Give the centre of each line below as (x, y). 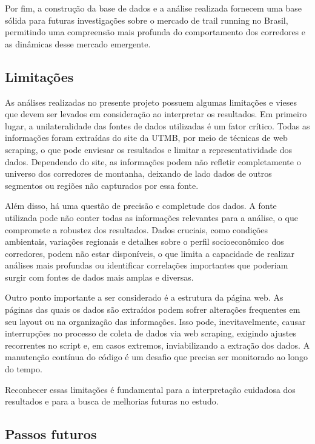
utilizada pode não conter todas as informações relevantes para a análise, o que (151, 217)
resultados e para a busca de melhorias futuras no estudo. (112, 401)
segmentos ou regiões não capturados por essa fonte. (102, 185)
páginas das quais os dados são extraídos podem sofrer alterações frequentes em (153, 309)
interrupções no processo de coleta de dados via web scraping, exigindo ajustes (151, 333)
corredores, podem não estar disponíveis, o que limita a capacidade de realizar (150, 253)
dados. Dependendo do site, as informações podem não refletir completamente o (153, 161)
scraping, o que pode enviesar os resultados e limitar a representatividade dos (149, 149)
